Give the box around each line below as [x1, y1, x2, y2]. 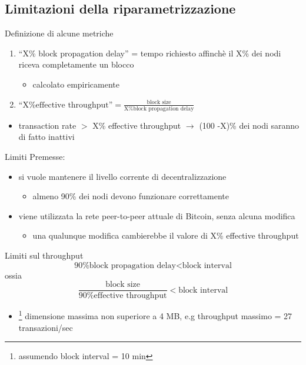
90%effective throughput [78, 292, 167, 300]
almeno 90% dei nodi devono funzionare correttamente [32, 190, 229, 202]
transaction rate [18, 119, 76, 131]
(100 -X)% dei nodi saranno [199, 119, 300, 131]
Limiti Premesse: [5, 150, 65, 163]
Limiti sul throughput [5, 249, 84, 262]
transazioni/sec [18, 321, 73, 333]
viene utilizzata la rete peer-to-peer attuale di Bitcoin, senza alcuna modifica [18, 209, 295, 222]
